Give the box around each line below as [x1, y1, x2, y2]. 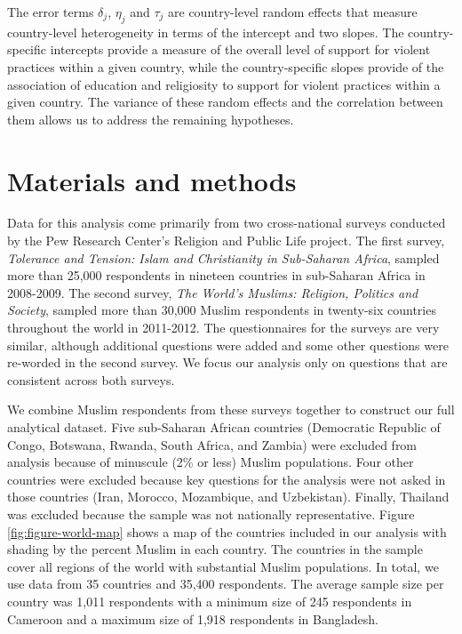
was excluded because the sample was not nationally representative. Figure [7, 504, 415, 523]
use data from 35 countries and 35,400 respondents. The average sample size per [7, 574, 444, 593]
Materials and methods [7, 162, 297, 198]
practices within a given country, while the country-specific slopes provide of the [7, 57, 444, 76]
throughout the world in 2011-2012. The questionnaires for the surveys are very [7, 318, 440, 337]
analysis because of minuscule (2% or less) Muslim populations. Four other [7, 453, 414, 471]
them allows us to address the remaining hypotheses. [7, 109, 294, 128]
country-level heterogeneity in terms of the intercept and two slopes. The [7, 22, 404, 41]
